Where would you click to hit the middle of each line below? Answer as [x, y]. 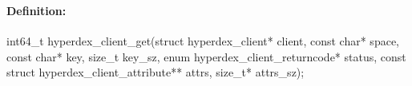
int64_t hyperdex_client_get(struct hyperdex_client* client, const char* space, [203, 41]
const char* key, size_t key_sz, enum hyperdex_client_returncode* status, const [206, 56]
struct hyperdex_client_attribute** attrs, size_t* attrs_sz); [156, 72]
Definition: [36, 10]
